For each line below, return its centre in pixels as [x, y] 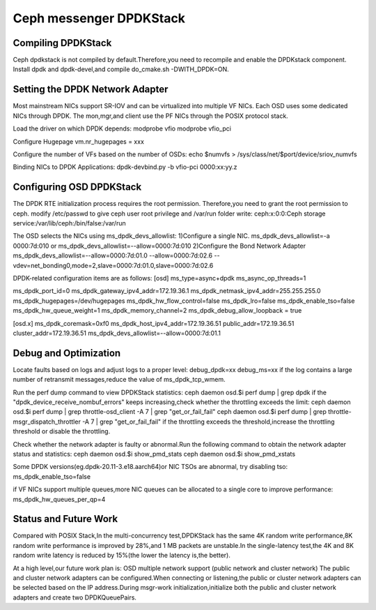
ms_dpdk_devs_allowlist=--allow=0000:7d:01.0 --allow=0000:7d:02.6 [113, 255]
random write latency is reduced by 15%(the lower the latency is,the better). [122, 556]
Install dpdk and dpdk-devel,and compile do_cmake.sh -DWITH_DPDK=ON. [121, 69]
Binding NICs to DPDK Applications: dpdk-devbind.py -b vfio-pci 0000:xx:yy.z [125, 167]
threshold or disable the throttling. [62, 431]
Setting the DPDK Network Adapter [91, 90]
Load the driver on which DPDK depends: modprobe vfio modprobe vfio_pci [122, 128]
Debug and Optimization [67, 353]
